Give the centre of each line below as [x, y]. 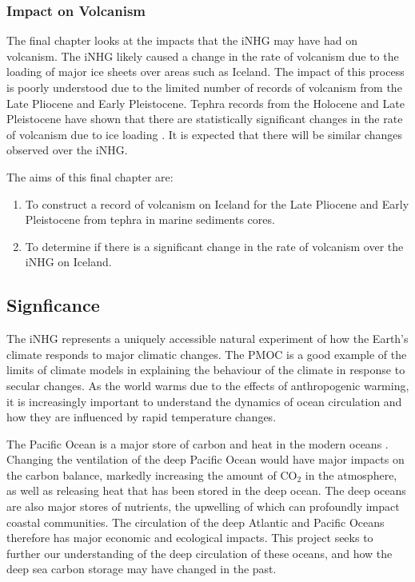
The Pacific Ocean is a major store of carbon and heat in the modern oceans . [198, 443]
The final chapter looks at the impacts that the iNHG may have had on [182, 40]
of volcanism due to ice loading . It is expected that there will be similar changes [205, 134]
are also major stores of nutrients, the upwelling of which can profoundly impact [203, 506]
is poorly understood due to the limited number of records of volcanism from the [204, 87]
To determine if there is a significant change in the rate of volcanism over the [214, 246]
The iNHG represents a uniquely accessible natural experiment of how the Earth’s [207, 339]
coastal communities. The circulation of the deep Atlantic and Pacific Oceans [196, 522]
